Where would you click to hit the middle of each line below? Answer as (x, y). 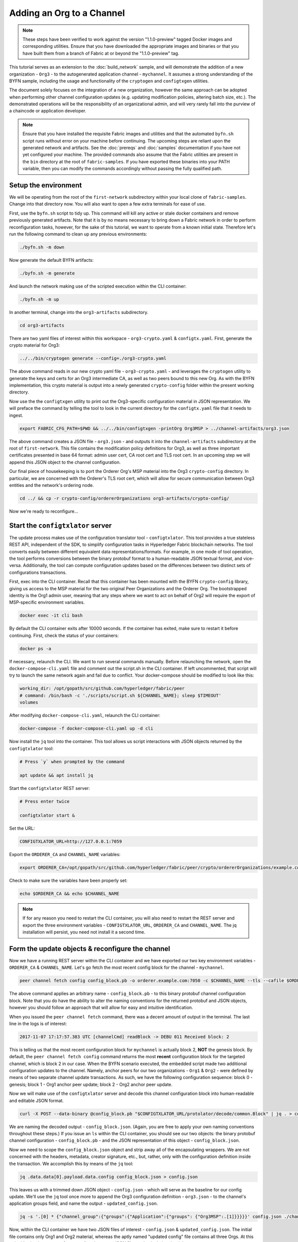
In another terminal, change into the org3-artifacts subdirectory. (79, 312)
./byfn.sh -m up (39, 299)
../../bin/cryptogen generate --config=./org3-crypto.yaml (93, 358)
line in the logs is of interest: (38, 1023)
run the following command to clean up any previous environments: (78, 234)
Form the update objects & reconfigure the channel (90, 949)
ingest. (16, 415)
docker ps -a (36, 649)
